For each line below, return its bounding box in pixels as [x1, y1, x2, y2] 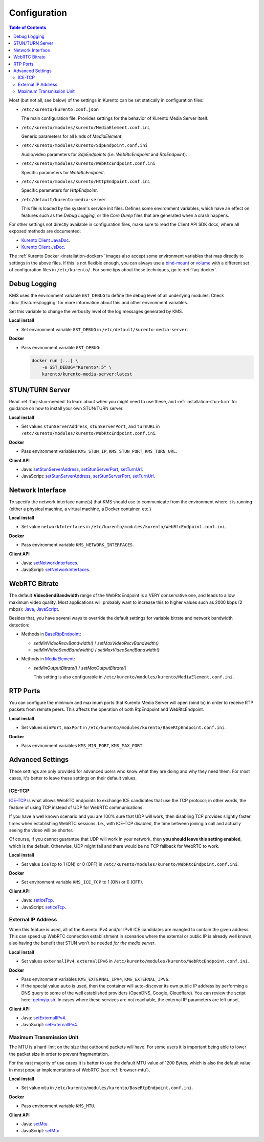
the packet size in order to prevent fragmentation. [9, 1051, 110, 1057]
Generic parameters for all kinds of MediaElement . [21, 133, 123, 139]
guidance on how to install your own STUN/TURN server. [9, 405, 124, 412]
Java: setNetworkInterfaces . [21, 560, 79, 566]
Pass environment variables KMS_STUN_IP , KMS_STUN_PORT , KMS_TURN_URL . [21, 448, 177, 454]
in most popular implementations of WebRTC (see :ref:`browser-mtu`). [9, 1067, 150, 1073]
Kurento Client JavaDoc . [21, 237, 70, 243]
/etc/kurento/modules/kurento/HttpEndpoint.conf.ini [21, 179, 151, 184]
